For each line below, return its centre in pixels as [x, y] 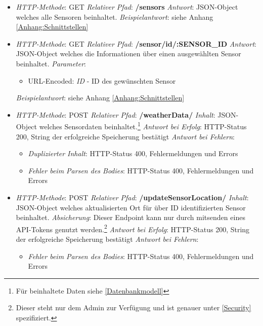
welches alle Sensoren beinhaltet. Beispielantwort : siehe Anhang [115, 16]
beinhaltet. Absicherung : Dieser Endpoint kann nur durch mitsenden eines [130, 217]
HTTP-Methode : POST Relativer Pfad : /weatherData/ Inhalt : [116, 114]
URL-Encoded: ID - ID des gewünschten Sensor [102, 80]
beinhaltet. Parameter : [51, 63]
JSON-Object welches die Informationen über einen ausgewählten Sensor [128, 53]
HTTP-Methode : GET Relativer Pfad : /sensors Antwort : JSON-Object [127, 7]
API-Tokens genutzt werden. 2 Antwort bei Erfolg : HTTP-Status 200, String [133, 228]
